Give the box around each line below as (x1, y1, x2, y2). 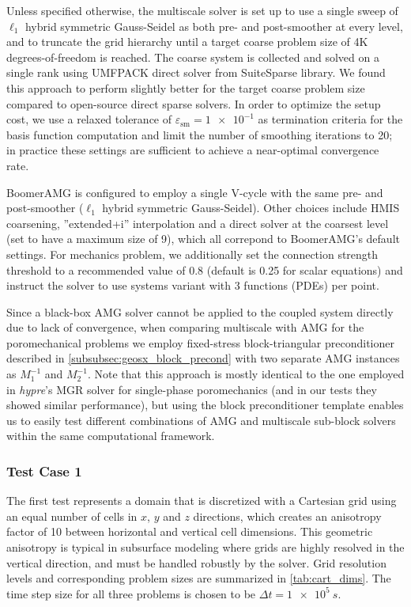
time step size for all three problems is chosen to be (6, 585, 256, 601)
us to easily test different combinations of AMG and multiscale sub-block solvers (6, 412, 396, 428)
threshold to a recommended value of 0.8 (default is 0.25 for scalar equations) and (6, 261, 403, 278)
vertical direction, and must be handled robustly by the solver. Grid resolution (6, 554, 386, 571)
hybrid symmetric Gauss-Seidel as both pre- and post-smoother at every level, (25, 17, 403, 34)
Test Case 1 (6, 461, 82, 480)
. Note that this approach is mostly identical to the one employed (87, 366, 405, 382)
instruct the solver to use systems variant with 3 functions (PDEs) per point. (6, 277, 379, 294)
